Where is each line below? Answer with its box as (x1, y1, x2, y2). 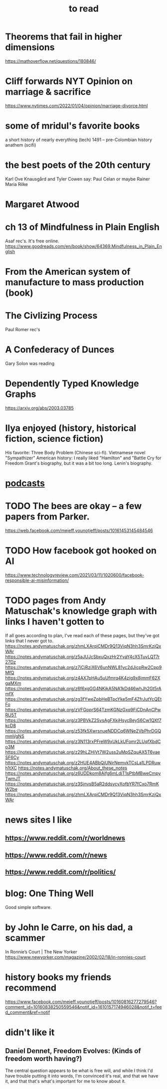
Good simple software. (5, 905, 52, 910)
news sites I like (5, 814, 72, 825)
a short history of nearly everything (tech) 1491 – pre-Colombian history (5, 137, 153, 143)
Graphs (5, 388, 36, 400)
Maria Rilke (5, 181, 28, 187)
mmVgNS (5, 733, 24, 739)
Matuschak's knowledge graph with (5, 605, 157, 617)
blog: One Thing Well (5, 888, 94, 899)
